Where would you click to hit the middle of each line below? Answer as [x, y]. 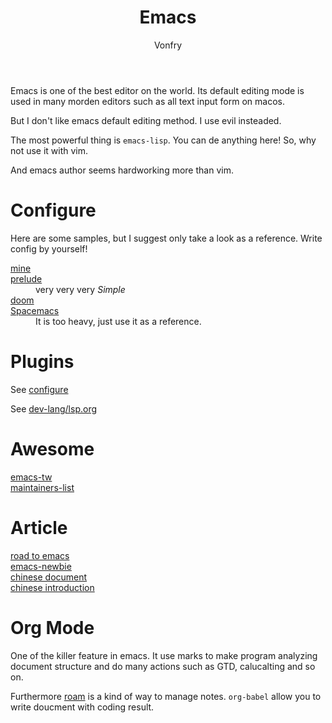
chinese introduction [52, 587]
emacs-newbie [41, 566]
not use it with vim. [49, 150]
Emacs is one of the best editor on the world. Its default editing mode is [157, 90]
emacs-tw [31, 477]
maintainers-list [42, 487]
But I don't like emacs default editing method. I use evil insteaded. [146, 120]
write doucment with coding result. [82, 707]
